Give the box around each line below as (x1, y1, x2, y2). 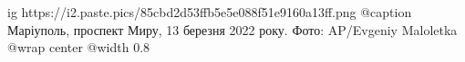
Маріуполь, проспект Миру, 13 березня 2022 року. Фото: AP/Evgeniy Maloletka (7, 20, 458, 39)
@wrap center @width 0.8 (7, 38, 150, 57)
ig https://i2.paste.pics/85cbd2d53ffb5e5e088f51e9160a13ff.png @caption (7, 3, 412, 21)
